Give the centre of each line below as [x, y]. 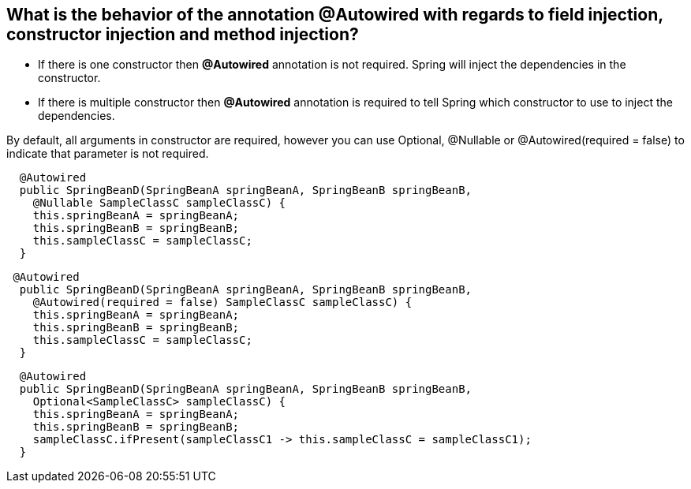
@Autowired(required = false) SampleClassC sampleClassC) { [222, 302]
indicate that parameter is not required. [108, 154]
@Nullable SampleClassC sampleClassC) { [159, 203]
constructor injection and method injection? [183, 34]
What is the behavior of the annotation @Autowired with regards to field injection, [335, 15]
